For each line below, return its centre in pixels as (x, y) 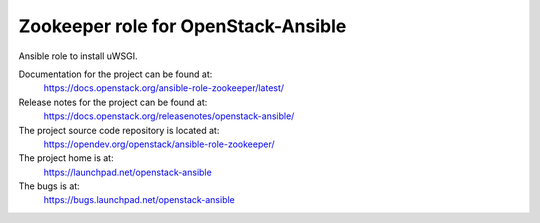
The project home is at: (66, 158)
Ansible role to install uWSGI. (78, 56)
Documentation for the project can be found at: (115, 74)
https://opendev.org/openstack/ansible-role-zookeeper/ (159, 144)
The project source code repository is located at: (119, 130)
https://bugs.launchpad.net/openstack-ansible (139, 200)
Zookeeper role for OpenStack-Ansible (182, 26)
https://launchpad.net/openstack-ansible (127, 172)
